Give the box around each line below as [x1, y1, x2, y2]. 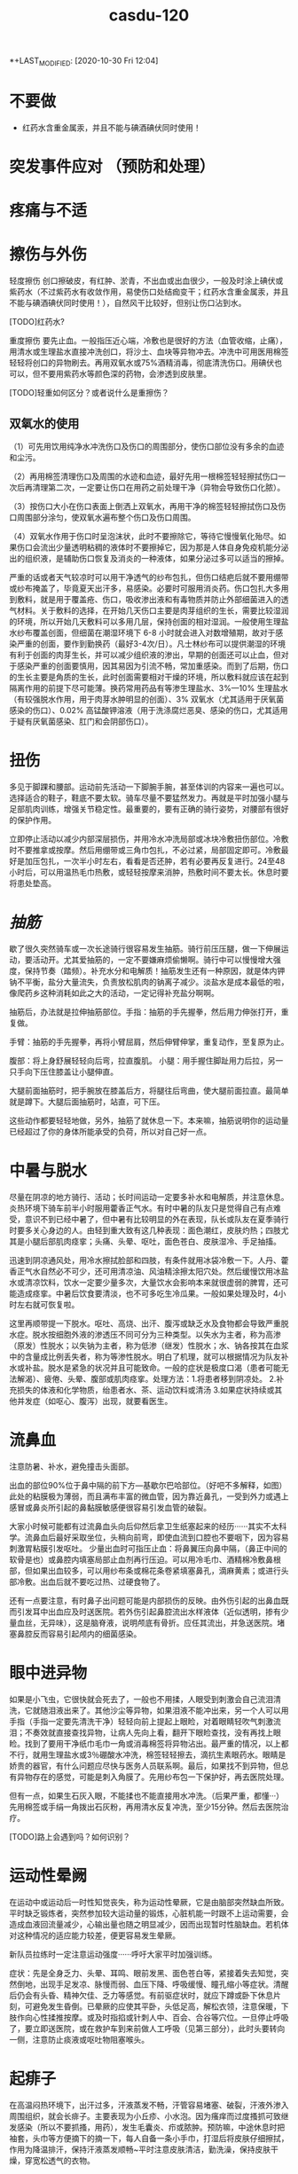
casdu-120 [108, 5, 190, 26]
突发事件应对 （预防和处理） [9, 157, 216, 177]
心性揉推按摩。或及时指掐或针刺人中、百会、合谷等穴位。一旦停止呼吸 [32, 2012, 289, 2022]
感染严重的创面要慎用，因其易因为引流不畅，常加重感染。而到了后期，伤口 [16, 661, 289, 671]
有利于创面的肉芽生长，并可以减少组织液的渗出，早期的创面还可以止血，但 [9, 649, 281, 661]
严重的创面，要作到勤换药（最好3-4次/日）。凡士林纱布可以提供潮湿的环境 [16, 639, 286, 649]
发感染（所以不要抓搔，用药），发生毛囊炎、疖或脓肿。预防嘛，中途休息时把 [9, 2122, 286, 2132]
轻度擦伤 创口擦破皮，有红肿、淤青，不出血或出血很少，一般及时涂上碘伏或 [9, 276, 284, 286]
